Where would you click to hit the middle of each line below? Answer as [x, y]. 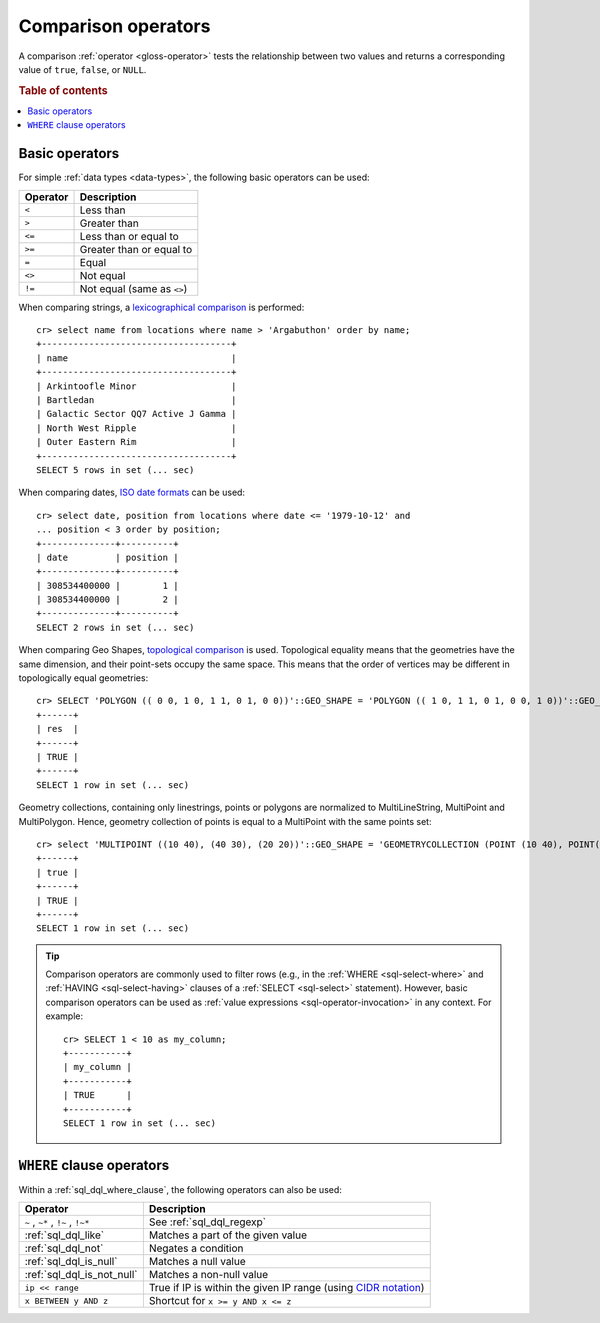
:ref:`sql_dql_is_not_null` [81, 1275]
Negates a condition [196, 1248]
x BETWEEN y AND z [66, 1300]
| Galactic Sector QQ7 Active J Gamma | [136, 414]
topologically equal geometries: [83, 678]
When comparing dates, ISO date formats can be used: [131, 492]
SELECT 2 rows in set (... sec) [115, 627]
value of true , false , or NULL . [82, 69]
